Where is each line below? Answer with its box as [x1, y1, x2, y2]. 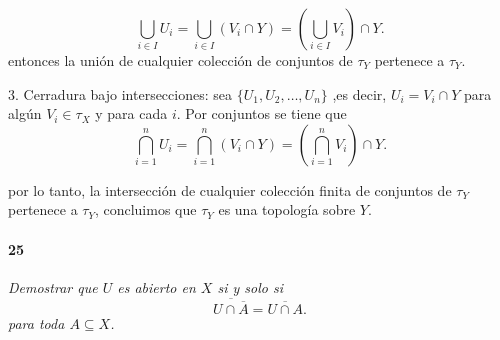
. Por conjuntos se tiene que [176, 103, 347, 124]
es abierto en [117, 276, 196, 297]
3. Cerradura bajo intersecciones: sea [8, 83, 232, 104]
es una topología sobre [218, 199, 356, 220]
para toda [8, 312, 65, 333]
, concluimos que [94, 199, 197, 220]
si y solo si [217, 276, 283, 297]
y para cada [95, 103, 168, 124]
